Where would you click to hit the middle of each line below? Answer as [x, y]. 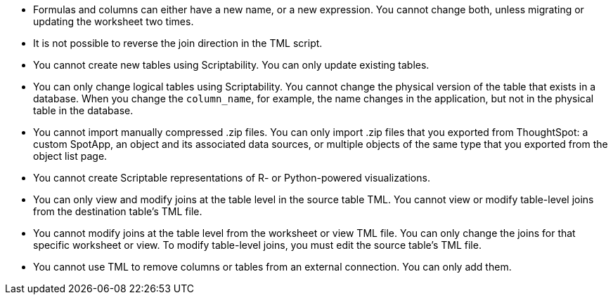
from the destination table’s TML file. [118, 211]
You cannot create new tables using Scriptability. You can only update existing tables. [231, 65]
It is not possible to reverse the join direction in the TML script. [178, 43]
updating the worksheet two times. [114, 21]
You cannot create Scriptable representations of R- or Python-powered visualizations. [232, 178]
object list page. [70, 156]
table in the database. [83, 110]
